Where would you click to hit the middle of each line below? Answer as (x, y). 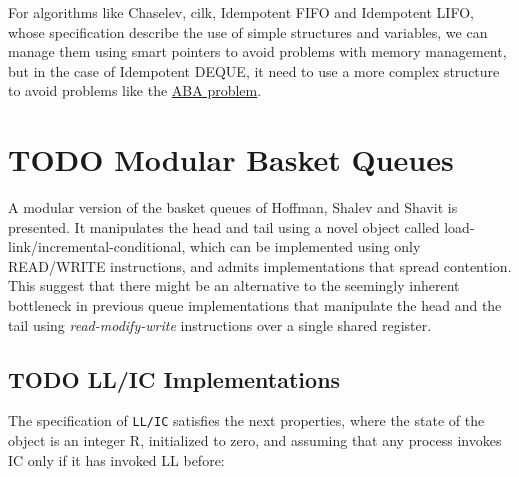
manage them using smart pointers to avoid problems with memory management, (257, 51)
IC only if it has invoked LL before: (116, 459)
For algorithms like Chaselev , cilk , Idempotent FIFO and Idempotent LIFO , (241, 12)
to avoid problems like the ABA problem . (135, 90)
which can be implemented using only (305, 246)
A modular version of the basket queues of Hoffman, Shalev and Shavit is (233, 207)
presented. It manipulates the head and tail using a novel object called (224, 226)
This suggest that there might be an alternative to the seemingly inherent (234, 285)
